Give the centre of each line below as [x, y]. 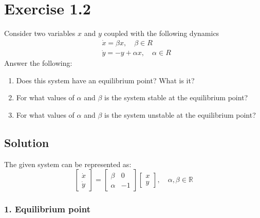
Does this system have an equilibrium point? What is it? [105, 80]
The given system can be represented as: [68, 164]
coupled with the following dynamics [162, 33]
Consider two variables [40, 33]
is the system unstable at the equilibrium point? [180, 115]
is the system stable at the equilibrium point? [176, 97]
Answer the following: [38, 63]
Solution [27, 142]
